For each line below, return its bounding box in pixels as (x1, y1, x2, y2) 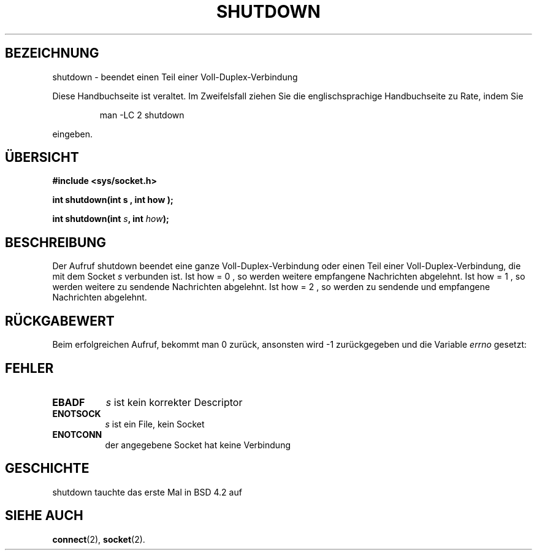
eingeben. (52, 128, 93, 139)
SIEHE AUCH (5, 508, 83, 524)
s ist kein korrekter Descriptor (105, 396, 243, 408)
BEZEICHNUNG (5, 45, 99, 61)
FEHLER (5, 360, 54, 376)
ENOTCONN (52, 429, 102, 440)
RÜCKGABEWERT (5, 313, 115, 329)
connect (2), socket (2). (52, 534, 145, 545)
